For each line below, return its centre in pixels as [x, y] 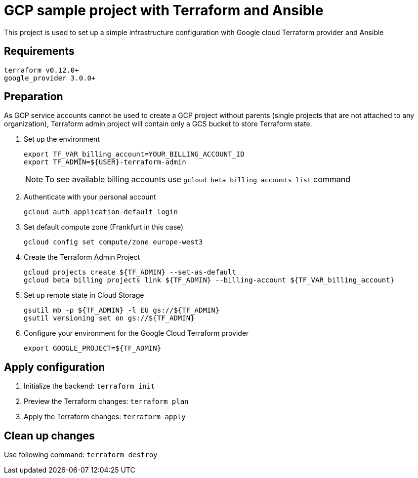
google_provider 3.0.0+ [50, 78]
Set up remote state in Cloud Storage [84, 295]
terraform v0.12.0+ [42, 70]
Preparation [34, 97]
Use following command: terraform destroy [81, 455]
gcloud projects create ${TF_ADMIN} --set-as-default [130, 272]
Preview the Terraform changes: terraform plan [106, 401]
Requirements [39, 51]
